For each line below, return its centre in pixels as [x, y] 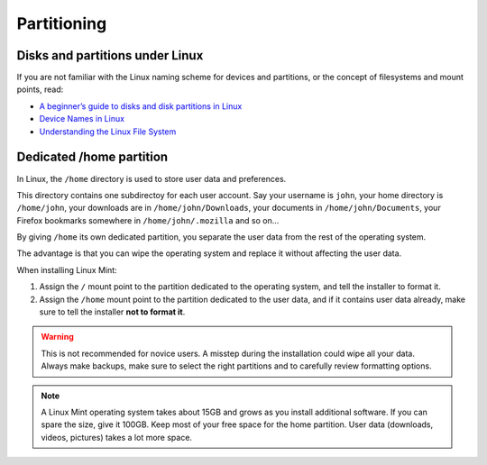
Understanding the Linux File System [108, 132]
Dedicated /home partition [92, 157]
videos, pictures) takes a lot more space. [117, 437]
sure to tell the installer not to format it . [112, 312]
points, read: [40, 89]
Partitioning [62, 23]
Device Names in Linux [82, 119]
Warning [57, 337]
